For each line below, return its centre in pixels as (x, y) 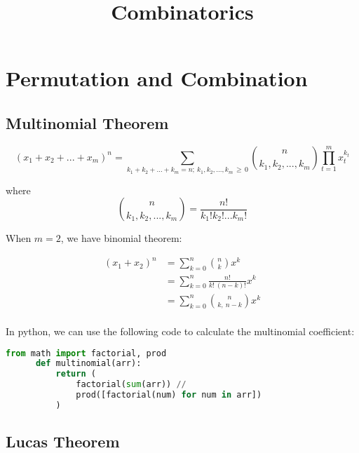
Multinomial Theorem (87, 122)
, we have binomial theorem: (121, 238)
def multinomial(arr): (88, 364)
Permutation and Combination (157, 78)
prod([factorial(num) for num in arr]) (169, 395)
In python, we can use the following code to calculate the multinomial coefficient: (180, 331)
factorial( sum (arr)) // (131, 385)
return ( (76, 374)
